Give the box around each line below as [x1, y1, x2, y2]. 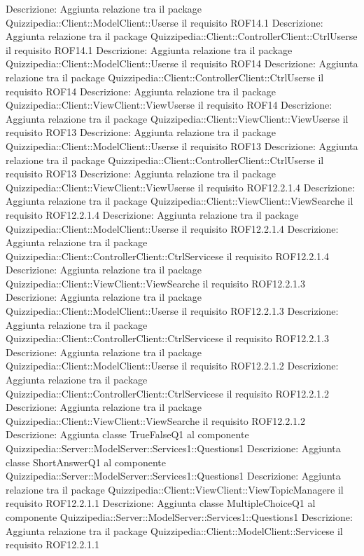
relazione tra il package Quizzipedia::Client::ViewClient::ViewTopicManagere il [6, 482, 344, 496]
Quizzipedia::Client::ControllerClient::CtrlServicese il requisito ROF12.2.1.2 [6, 386, 330, 400]
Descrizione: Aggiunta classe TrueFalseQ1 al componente [6, 427, 249, 442]
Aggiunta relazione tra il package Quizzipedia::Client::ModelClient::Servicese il [6, 523, 343, 538]
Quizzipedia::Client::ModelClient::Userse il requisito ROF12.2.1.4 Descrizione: [6, 221, 339, 236]
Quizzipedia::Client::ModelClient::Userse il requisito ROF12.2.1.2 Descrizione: [6, 358, 339, 373]
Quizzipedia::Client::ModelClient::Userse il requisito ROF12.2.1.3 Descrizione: [6, 304, 339, 318]
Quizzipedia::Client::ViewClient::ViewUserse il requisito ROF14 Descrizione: [6, 97, 332, 112]
